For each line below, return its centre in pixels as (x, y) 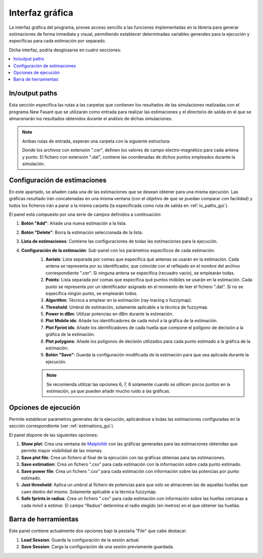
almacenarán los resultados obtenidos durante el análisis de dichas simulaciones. (91, 118)
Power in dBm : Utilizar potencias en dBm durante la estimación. (110, 314)
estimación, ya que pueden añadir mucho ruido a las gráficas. (108, 391)
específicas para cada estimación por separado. (57, 41)
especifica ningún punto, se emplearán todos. (92, 293)
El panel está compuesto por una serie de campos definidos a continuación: (85, 214)
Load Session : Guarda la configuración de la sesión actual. (80, 540)
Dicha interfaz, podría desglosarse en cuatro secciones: (65, 50)
